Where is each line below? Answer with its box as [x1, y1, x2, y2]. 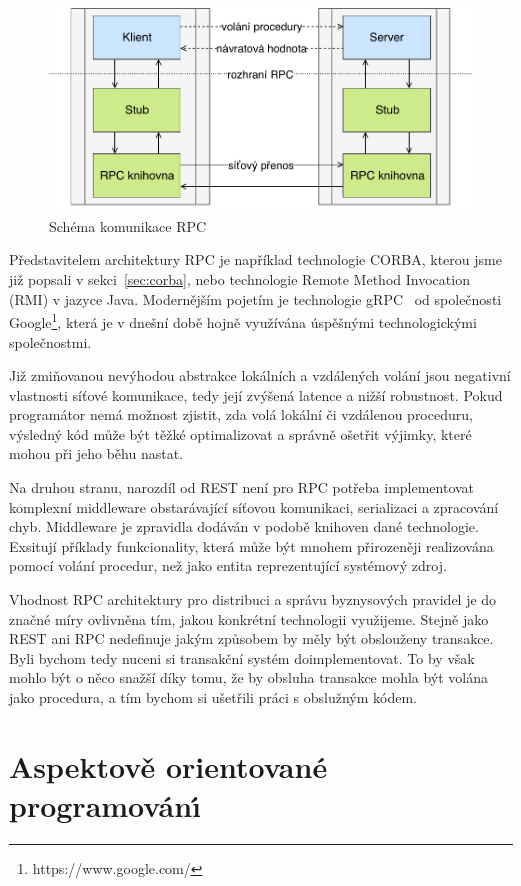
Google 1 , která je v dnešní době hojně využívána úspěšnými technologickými [9, 309, 477, 332]
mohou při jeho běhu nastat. [9, 443, 183, 464]
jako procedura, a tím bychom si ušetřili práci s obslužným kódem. [9, 687, 418, 708]
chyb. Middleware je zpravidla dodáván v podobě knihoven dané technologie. [9, 516, 479, 537]
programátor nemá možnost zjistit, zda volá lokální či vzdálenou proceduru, [9, 404, 473, 425]
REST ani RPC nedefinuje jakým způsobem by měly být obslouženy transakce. [9, 628, 494, 649]
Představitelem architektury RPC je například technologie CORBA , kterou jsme [9, 249, 502, 270]
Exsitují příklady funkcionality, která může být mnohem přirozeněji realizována [9, 535, 494, 556]
